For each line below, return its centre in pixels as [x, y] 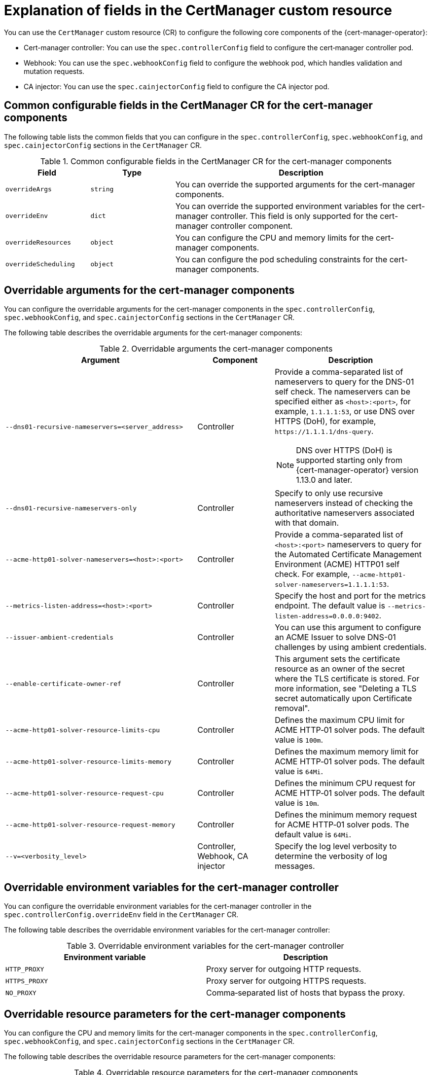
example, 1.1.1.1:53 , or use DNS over [345, 412]
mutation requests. [54, 71]
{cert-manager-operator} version [357, 470]
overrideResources [38, 243]
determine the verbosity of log [331, 856]
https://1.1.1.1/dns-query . [324, 431]
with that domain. [307, 523]
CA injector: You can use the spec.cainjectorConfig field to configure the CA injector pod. [177, 86]
